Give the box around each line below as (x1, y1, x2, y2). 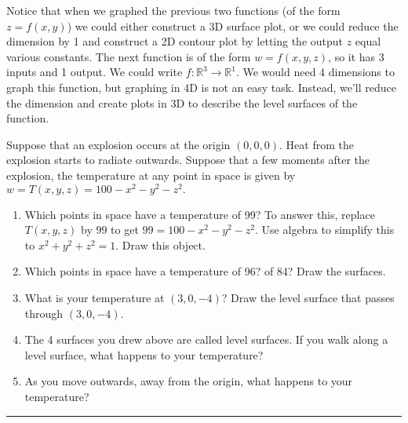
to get (111, 221, 139, 238)
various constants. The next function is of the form (6, 48, 251, 64)
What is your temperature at (24, 289, 165, 305)
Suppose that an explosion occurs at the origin (6, 136, 231, 152)
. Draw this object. (115, 236, 206, 253)
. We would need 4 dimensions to (235, 64, 395, 80)
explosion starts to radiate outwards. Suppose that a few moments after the (6, 151, 370, 168)
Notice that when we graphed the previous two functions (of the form (6, 2, 341, 18)
